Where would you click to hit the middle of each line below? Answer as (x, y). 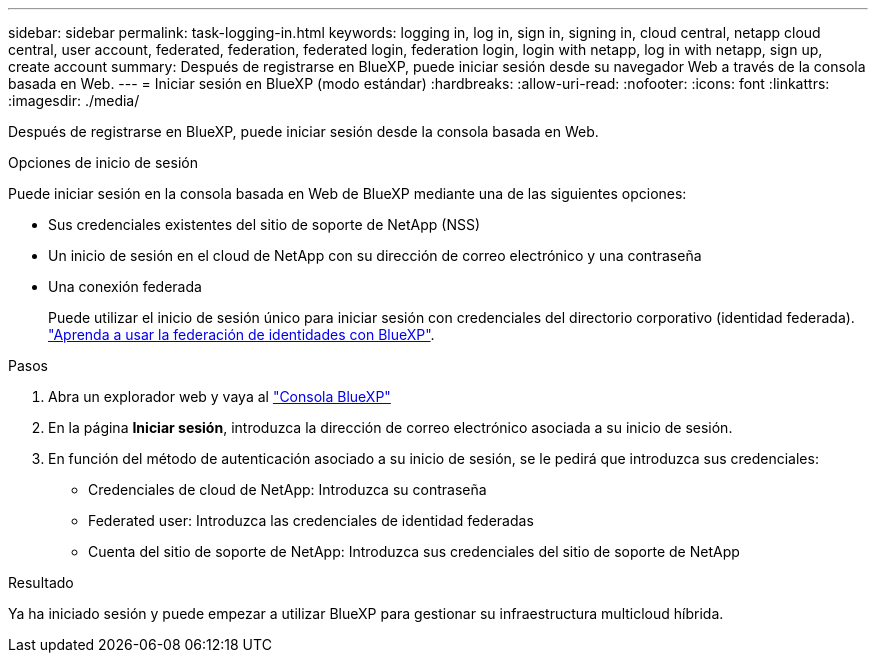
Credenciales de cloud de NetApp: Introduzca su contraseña (287, 489)
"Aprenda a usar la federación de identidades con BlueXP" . (241, 334)
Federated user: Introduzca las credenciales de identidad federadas (311, 520)
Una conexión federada (125, 286)
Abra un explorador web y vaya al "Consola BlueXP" (219, 396)
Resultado (41, 582)
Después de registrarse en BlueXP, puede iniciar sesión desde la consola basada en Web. (303, 131)
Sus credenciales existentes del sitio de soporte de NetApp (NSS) (264, 224)
